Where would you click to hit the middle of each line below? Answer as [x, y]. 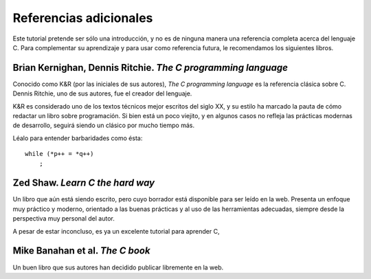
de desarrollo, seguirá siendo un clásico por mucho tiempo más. [104, 125]
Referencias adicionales [83, 18]
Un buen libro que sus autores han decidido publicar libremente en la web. [118, 267]
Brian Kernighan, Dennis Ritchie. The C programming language [150, 68]
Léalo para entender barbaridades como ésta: [78, 138]
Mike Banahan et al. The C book [81, 251]
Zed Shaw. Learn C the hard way [83, 183]
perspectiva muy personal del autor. [64, 219]
